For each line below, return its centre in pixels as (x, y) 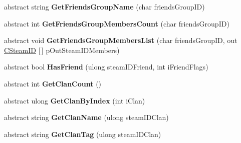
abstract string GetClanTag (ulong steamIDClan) (83, 134)
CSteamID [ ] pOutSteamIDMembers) (62, 50)
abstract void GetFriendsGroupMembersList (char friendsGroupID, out (121, 40)
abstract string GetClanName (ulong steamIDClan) (86, 117)
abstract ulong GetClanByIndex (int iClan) (75, 100)
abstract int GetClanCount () (53, 83)
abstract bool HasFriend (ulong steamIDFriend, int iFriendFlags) (106, 67)
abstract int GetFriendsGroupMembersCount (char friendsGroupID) (117, 23)
